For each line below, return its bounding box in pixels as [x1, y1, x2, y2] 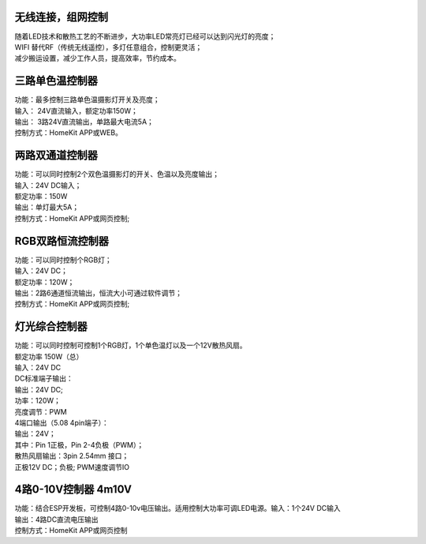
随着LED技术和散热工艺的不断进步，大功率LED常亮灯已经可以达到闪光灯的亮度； [14, 32, 276, 41]
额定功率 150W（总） [14, 351, 84, 361]
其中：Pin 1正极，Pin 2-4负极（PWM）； [14, 440, 144, 449]
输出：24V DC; [14, 385, 63, 394]
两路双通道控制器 [14, 148, 98, 162]
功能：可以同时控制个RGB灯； [14, 255, 112, 264]
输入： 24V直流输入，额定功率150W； [14, 106, 138, 115]
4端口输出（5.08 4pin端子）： [14, 418, 110, 427]
